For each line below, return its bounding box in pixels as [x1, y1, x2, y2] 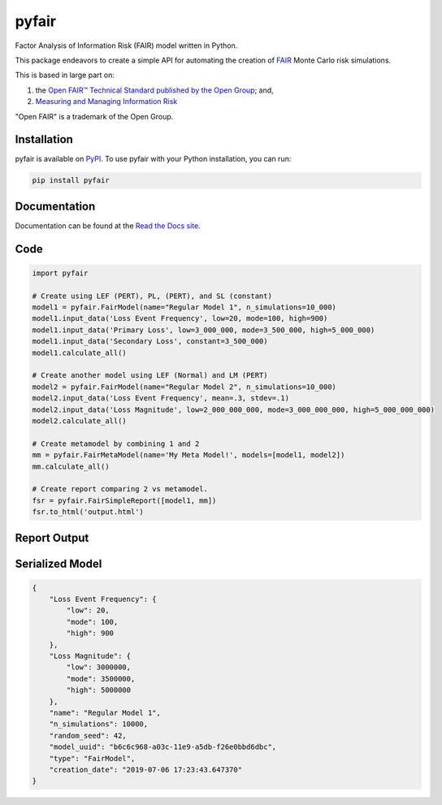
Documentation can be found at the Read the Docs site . [15, 220, 201, 231]
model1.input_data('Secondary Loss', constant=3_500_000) [32, 337, 268, 346]
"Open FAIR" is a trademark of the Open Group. [15, 111, 174, 121]
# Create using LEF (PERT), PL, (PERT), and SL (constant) [32, 291, 272, 301]
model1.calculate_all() [32, 348, 128, 357]
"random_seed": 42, [49, 731, 128, 740]
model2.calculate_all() [32, 416, 128, 426]
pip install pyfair [32, 175, 110, 185]
